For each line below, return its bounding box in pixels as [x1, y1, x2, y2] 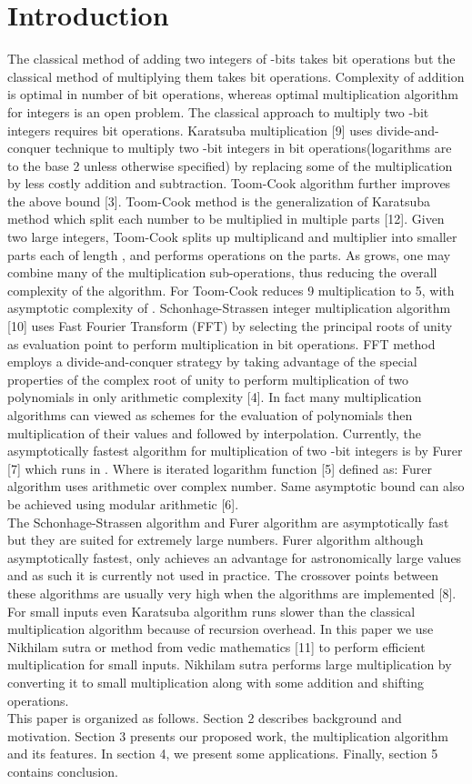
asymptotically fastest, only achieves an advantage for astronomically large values [7, 548, 462, 567]
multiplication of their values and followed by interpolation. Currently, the [7, 423, 421, 442]
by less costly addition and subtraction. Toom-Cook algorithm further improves [7, 174, 451, 193]
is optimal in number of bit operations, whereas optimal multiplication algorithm [7, 85, 458, 104]
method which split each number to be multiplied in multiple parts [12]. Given [7, 209, 445, 228]
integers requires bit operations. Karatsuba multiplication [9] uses [7, 120, 373, 139]
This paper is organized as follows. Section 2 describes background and [7, 709, 402, 728]
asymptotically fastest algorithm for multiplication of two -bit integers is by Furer [7, 441, 463, 460]
